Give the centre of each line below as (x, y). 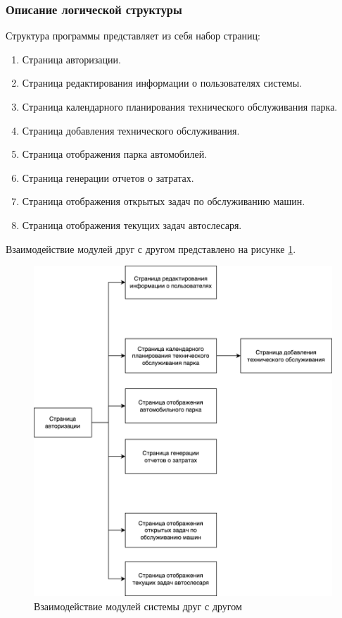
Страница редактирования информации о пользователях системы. (162, 83)
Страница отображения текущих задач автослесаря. (132, 224)
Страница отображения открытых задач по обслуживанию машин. (164, 201)
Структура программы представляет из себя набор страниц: (133, 36)
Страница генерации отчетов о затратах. (108, 177)
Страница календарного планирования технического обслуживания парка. (180, 106)
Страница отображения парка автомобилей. (115, 154)
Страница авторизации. (71, 59)
